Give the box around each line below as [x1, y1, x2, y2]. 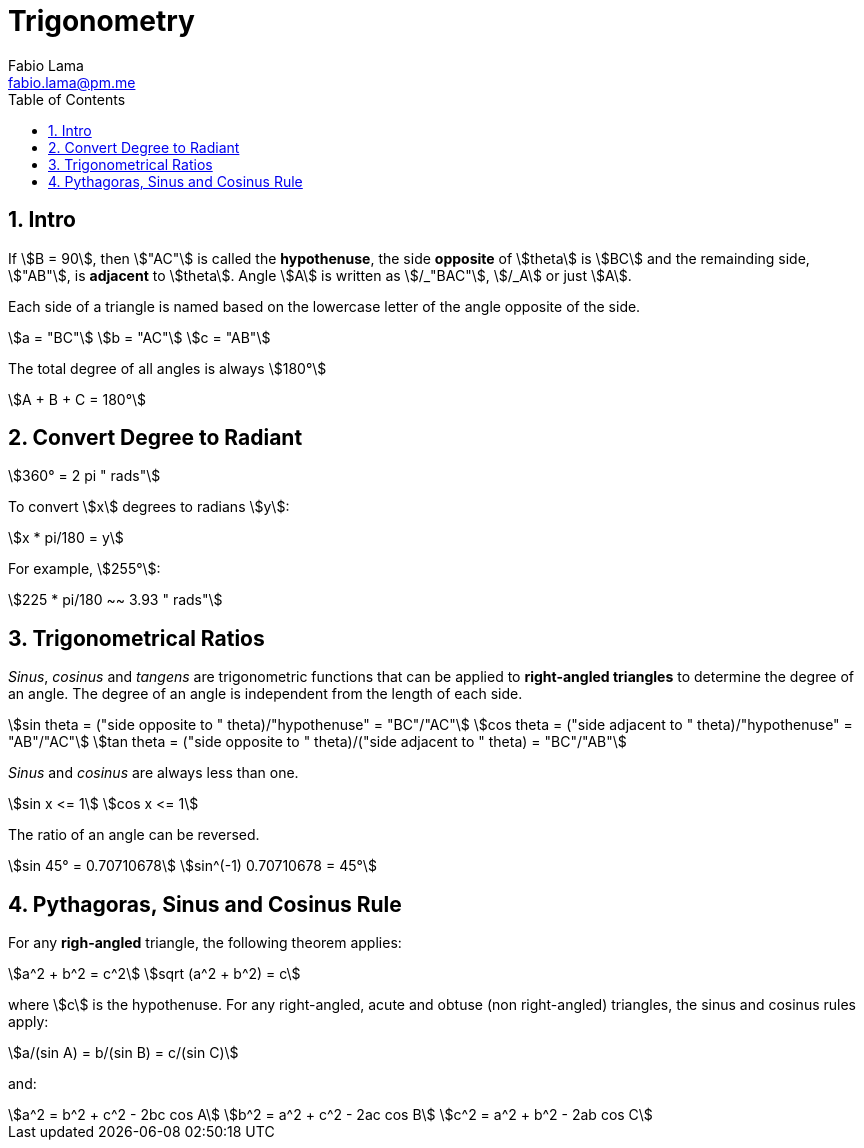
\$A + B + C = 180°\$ [8, 390, 147, 408]
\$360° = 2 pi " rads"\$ [8, 467, 161, 485]
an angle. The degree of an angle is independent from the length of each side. [8, 685, 523, 703]
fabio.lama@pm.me [8, 73, 136, 91]
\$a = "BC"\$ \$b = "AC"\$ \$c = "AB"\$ [8, 328, 271, 346]
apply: [8, 1013, 49, 1031]
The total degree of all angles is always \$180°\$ [8, 359, 327, 377]
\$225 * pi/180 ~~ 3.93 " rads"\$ [8, 591, 223, 609]
